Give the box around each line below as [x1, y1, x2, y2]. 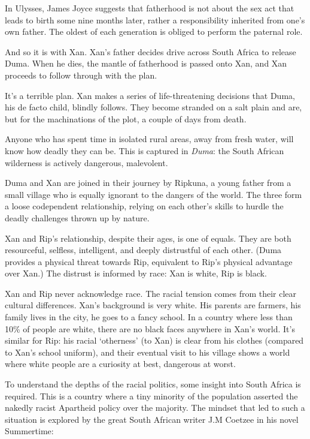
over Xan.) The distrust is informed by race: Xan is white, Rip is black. [5, 267, 267, 279]
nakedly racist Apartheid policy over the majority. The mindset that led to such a [5, 401, 305, 414]
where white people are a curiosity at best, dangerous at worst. [5, 357, 236, 370]
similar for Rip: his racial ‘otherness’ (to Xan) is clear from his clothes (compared [5, 334, 304, 347]
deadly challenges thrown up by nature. [5, 211, 150, 224]
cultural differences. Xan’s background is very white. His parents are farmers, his [5, 299, 301, 311]
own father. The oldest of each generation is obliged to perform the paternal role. [5, 25, 303, 38]
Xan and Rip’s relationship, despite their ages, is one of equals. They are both [5, 231, 291, 244]
